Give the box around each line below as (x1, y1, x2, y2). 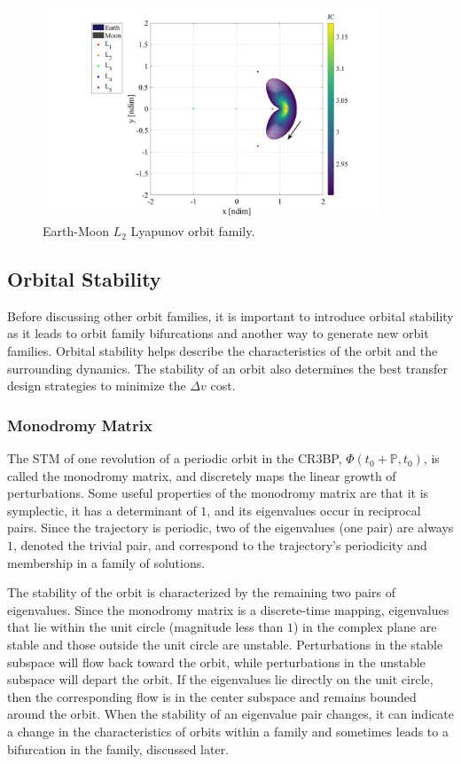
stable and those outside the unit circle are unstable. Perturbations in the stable (7, 635, 443, 653)
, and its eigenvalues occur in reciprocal (207, 500, 421, 519)
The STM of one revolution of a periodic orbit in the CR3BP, (7, 449, 342, 468)
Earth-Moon (43, 222, 109, 240)
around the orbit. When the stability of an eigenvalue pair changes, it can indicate (7, 705, 454, 723)
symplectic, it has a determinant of (7, 500, 197, 519)
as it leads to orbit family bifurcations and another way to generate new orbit (7, 324, 429, 343)
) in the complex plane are (293, 618, 437, 636)
